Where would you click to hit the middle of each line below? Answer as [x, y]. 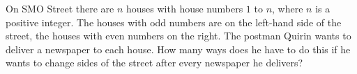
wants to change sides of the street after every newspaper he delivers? [154, 63]
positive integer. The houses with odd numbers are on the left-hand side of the [174, 22]
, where [288, 8]
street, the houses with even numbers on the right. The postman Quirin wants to [178, 36]
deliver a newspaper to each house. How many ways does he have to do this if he [178, 49]
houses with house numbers [185, 8]
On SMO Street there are [60, 8]
